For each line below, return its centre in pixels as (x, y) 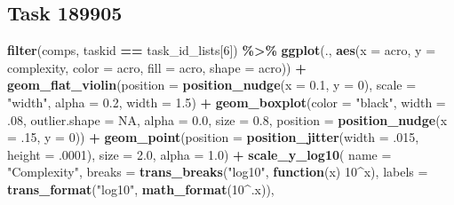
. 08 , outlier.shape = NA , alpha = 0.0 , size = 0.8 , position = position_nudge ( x (227, 119)
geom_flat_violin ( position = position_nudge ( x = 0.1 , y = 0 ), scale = (212, 85)
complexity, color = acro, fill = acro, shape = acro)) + (157, 67)
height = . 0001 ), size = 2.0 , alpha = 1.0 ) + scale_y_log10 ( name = (199, 154)
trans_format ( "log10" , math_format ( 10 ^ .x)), (141, 189)
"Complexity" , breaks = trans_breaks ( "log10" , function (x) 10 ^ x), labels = (218, 172)
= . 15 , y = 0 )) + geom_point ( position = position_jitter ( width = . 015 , (213, 137)
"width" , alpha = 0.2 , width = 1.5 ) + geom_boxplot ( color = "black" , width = (227, 102)
